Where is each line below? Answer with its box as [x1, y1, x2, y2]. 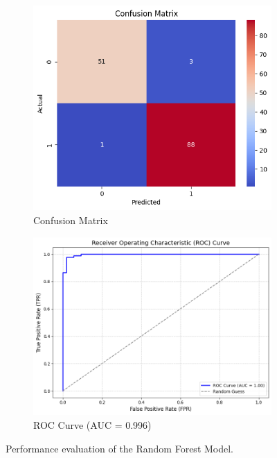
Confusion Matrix [33, 212, 108, 227]
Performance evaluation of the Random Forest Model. [6, 441, 234, 455]
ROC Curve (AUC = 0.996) [33, 418, 152, 432]
